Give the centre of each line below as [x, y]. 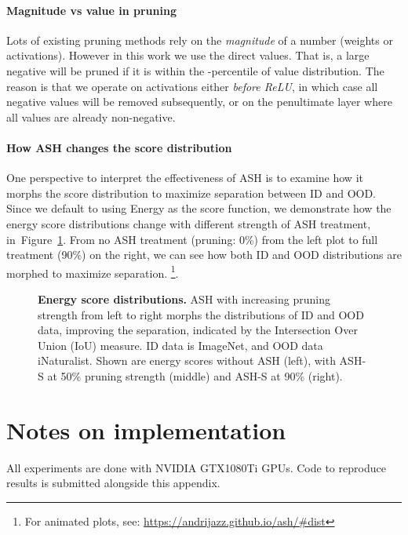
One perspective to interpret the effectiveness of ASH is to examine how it [185, 178]
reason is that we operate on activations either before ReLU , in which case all [192, 86]
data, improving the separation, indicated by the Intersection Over [198, 330]
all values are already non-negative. [91, 116]
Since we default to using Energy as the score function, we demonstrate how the [199, 208]
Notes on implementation [146, 429]
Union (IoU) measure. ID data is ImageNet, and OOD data [180, 345]
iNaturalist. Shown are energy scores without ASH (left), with [187, 360]
